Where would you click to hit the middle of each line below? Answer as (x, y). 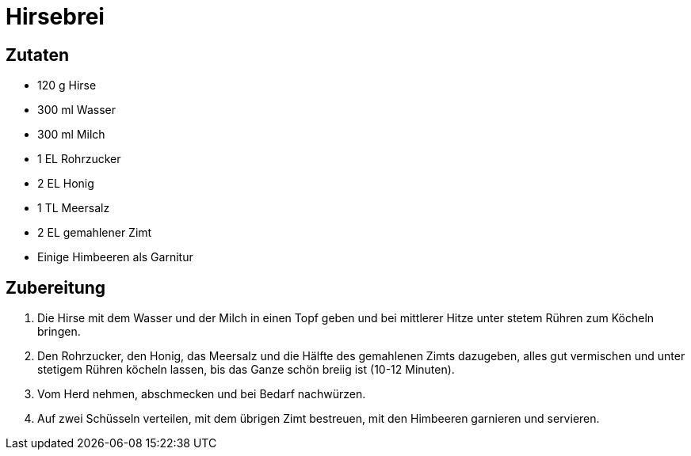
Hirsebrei (55, 17)
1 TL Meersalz (74, 208)
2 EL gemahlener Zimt (95, 233)
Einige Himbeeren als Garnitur (115, 257)
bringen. (59, 332)
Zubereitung (56, 287)
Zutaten (38, 55)
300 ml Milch (71, 135)
